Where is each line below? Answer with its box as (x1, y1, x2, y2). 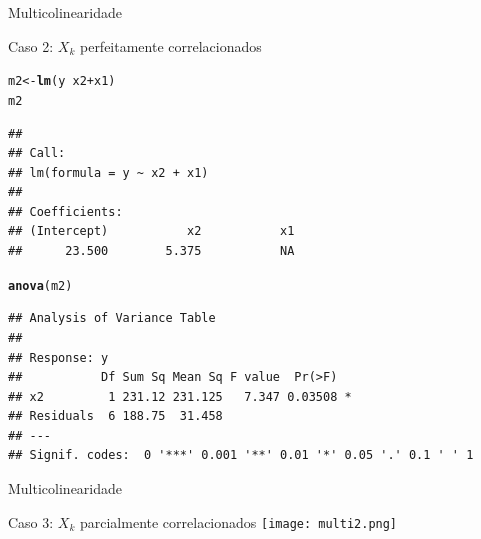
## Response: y (8, 350, 109, 365)
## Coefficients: (8, 204, 123, 219)
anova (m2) (8, 278, 73, 293)
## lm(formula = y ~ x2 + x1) (8, 165, 209, 180)
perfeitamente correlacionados (79, 35, 262, 56)
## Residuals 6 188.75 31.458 (8, 409, 223, 424)
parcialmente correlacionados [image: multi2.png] (79, 511, 398, 532)
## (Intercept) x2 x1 (8, 224, 295, 239)
